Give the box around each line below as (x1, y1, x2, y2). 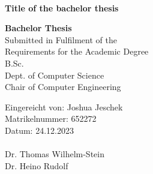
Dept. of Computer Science (5, 68, 104, 81)
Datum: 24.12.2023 (5, 124, 74, 136)
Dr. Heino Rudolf (5, 159, 68, 172)
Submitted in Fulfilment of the (5, 33, 117, 46)
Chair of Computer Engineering (5, 80, 121, 93)
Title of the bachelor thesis (5, 1, 119, 14)
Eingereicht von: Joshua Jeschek (5, 100, 123, 113)
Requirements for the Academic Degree (5, 45, 149, 58)
